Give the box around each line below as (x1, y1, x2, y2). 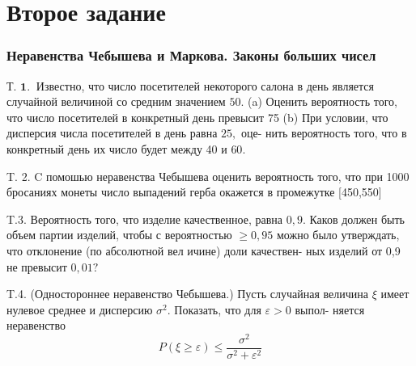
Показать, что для (174, 301, 261, 318)
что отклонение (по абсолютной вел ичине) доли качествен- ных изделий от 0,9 (6, 242, 401, 259)
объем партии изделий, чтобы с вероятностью (6, 226, 232, 243)
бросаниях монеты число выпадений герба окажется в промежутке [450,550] (6, 183, 382, 200)
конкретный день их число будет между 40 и (6, 140, 227, 157)
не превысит (6, 258, 67, 275)
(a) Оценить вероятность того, (247, 93, 397, 110)
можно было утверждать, (276, 226, 400, 243)
